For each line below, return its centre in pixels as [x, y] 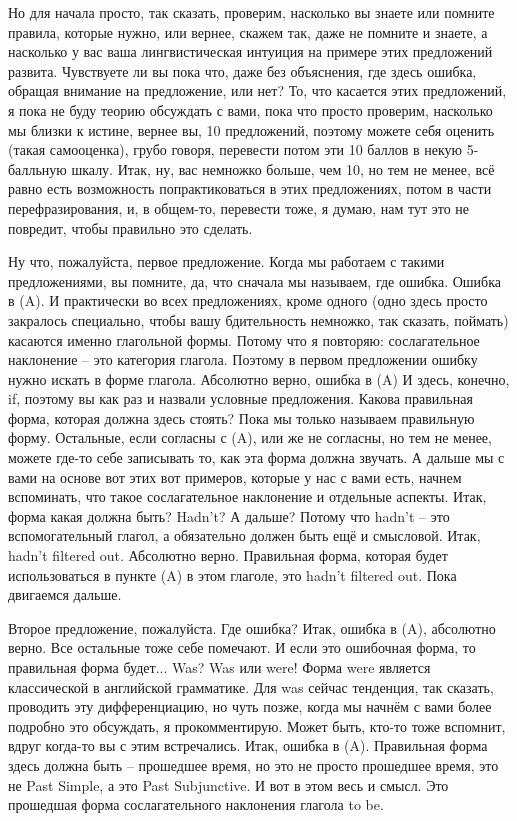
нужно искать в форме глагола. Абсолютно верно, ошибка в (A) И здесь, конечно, [259, 378]
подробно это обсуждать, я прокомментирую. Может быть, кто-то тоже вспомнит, [257, 725]
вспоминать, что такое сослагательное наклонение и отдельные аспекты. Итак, [247, 496]
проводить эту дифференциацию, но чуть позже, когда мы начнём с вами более [250, 706]
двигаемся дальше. [65, 594]
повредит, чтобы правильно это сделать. [130, 227]
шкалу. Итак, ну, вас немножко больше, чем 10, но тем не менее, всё [283, 168]
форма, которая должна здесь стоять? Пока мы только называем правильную [241, 417]
